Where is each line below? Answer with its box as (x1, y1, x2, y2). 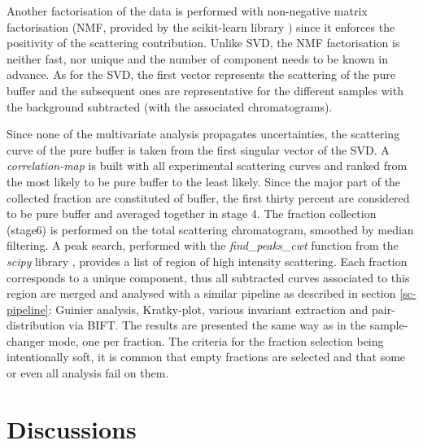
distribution (7, 316, 65, 334)
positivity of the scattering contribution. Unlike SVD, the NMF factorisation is (7, 34, 400, 51)
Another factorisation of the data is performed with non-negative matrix (7, 2, 368, 19)
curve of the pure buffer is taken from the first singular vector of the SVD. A (7, 141, 390, 158)
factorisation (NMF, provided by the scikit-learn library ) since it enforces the (7, 18, 395, 35)
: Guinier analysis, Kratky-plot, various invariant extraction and (48, 300, 368, 317)
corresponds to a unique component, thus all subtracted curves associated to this (7, 268, 410, 286)
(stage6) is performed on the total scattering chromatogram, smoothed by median (7, 220, 414, 238)
